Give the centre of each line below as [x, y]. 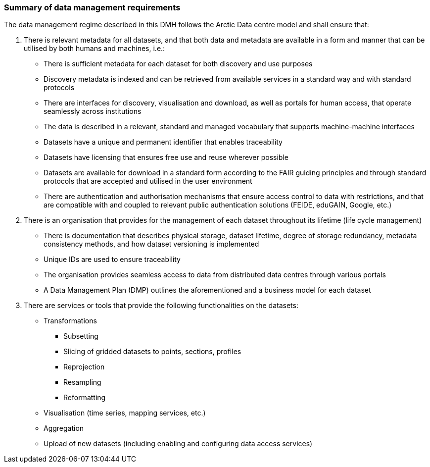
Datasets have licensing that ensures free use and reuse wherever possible [166, 157]
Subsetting [81, 336]
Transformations [70, 321]
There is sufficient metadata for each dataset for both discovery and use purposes [178, 64]
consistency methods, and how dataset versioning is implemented [151, 244]
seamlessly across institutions [93, 111]
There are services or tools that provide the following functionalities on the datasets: [161, 306]
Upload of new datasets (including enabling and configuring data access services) [178, 444]
